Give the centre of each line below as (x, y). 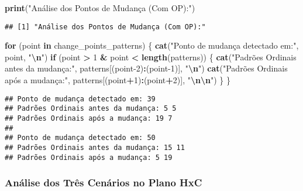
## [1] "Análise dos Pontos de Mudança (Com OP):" (105, 27)
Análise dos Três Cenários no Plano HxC (104, 183)
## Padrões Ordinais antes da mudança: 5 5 (91, 109)
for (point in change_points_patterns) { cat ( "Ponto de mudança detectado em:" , (152, 45)
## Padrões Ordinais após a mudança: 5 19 (89, 157)
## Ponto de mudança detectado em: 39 (80, 99)
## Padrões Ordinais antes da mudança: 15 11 (95, 147)
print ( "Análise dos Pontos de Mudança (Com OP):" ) (100, 8)
